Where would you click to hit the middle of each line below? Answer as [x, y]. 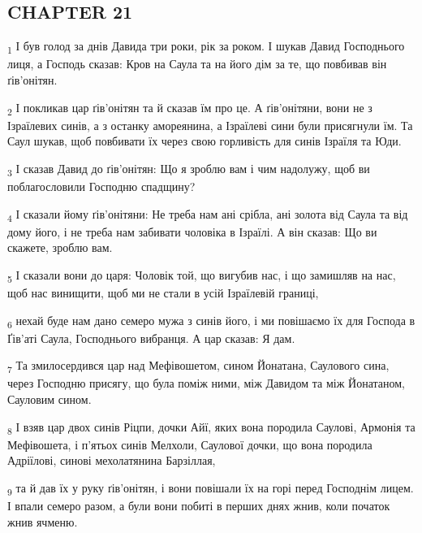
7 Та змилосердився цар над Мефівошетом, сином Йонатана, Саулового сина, [198, 366]
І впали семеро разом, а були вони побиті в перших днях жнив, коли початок [199, 506]
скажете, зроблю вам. [60, 247]
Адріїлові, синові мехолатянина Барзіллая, [112, 460]
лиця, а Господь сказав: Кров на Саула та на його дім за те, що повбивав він [197, 64]
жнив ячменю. [43, 521]
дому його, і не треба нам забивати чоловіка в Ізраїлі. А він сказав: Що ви [192, 231]
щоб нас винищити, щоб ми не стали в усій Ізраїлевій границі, [163, 292]
